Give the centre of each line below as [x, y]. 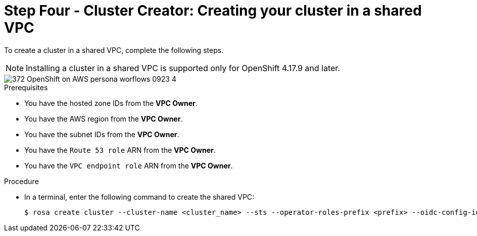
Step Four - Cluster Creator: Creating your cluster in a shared [213, 11]
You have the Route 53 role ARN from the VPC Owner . [120, 150]
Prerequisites [26, 87]
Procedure [21, 181]
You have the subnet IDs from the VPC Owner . [102, 134]
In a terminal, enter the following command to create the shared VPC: [139, 197]
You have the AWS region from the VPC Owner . [104, 119]
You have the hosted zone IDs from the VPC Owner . [111, 103]
